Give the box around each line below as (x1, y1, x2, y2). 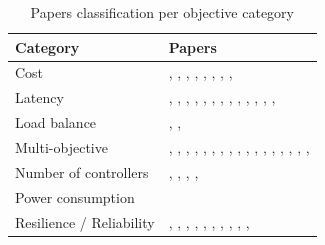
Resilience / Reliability (15, 211, 155, 232)
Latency (15, 87, 64, 108)
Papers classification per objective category (30, 2, 295, 22)
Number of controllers (15, 161, 149, 182)
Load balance (15, 112, 97, 133)
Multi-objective (15, 136, 108, 157)
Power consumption (15, 186, 135, 207)
